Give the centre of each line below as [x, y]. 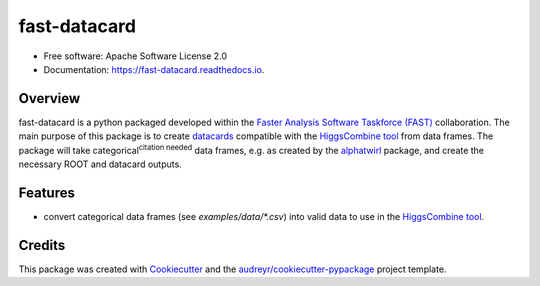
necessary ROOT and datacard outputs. [100, 164]
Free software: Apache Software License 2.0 [135, 56]
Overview [49, 98]
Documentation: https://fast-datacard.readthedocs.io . [154, 69]
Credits [42, 245]
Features [46, 192]
